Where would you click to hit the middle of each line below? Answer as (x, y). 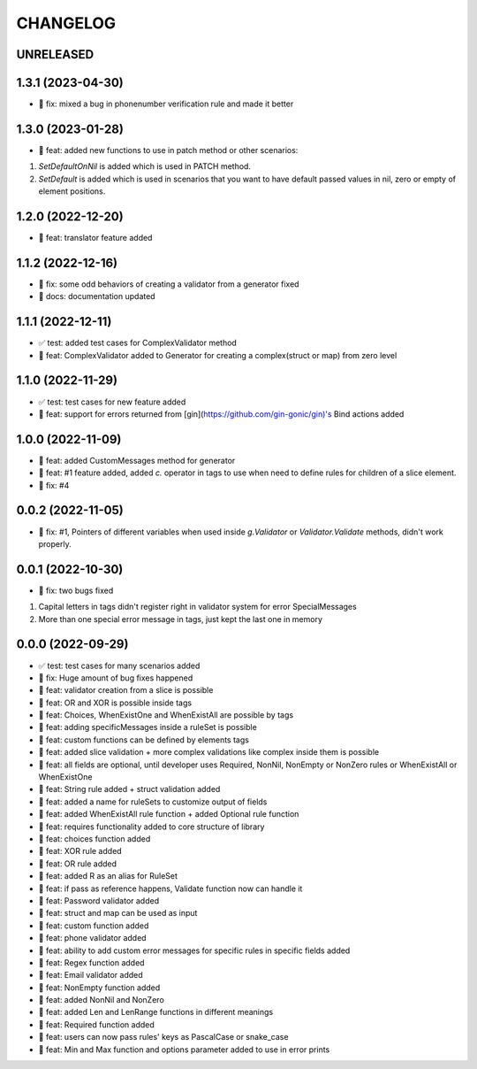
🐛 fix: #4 (54, 485)
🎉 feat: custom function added (94, 926)
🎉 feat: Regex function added (91, 962)
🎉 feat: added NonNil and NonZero (102, 1000)
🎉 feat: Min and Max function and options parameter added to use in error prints (184, 1050)
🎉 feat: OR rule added (78, 864)
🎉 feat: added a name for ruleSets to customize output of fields (153, 802)
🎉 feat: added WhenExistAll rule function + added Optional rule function (169, 814)
